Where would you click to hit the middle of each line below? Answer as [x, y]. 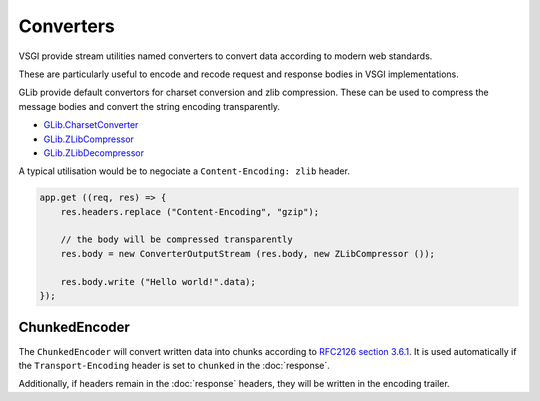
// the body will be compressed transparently [177, 239]
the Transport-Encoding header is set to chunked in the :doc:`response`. [174, 365]
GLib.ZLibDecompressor [94, 152]
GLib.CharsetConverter [91, 125]
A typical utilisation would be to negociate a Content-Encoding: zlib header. [184, 171]
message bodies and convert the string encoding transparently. [149, 106]
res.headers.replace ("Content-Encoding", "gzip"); [190, 211]
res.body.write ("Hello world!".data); [158, 281]
